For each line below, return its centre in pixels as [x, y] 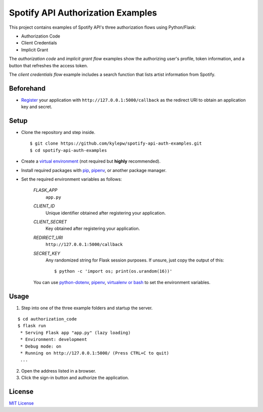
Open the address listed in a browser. [59, 371]
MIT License [21, 403]
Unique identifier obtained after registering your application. [106, 213]
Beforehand [27, 88]
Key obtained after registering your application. [93, 228]
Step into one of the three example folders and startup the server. [87, 308]
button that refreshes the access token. [48, 65]
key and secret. [37, 107]
